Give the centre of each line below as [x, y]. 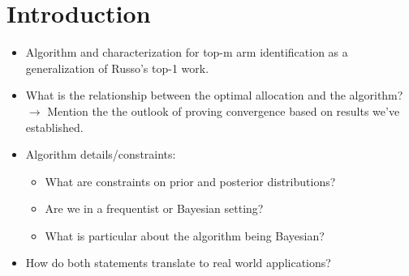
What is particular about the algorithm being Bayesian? [185, 235]
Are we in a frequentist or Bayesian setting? [154, 208]
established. [54, 127]
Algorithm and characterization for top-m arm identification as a [187, 52]
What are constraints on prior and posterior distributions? [190, 181]
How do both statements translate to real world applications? [178, 263]
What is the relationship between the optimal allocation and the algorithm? [214, 95]
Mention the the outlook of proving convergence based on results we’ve [224, 110]
